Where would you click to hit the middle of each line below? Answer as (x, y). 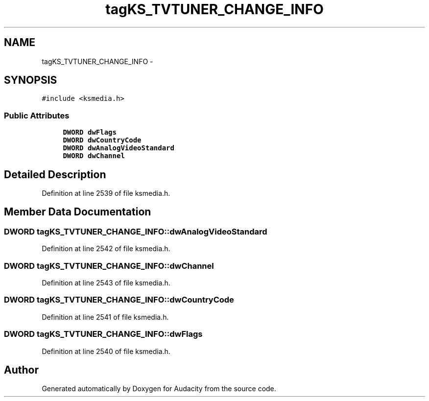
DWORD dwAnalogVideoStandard (119, 148)
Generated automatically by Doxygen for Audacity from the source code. (159, 389)
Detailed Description (55, 174)
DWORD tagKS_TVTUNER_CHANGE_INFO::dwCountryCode (119, 300)
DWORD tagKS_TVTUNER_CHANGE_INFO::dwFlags (103, 334)
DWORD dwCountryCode (102, 140)
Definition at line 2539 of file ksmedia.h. (106, 193)
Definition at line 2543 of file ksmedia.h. (106, 283)
